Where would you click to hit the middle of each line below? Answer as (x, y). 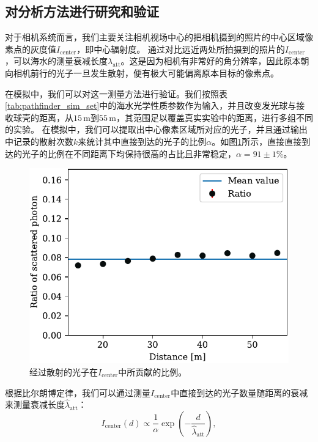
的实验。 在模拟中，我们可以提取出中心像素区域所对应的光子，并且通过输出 (156, 129)
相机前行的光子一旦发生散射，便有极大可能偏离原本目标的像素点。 (146, 72)
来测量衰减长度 (35, 404)
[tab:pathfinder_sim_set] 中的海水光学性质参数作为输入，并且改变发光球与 (151, 105)
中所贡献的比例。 (153, 371)
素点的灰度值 (31, 49)
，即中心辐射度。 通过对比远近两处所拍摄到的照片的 (181, 49)
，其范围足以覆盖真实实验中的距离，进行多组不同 (215, 117)
